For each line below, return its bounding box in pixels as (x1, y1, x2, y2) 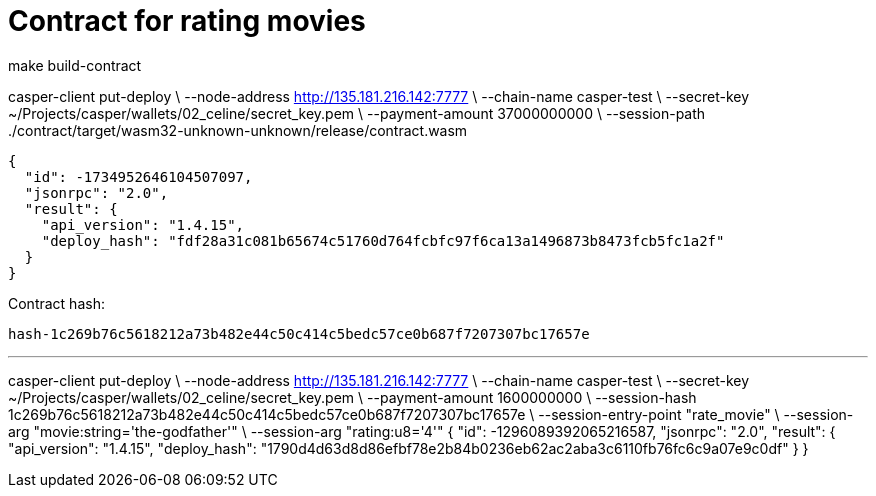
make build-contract (8, 56, 142, 74)
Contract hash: (8, 294, 105, 312)
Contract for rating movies (8, 4, 366, 38)
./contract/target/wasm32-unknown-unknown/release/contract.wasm (8, 121, 468, 139)
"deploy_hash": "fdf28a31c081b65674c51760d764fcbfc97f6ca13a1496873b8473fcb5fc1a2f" (41, 232, 725, 249)
